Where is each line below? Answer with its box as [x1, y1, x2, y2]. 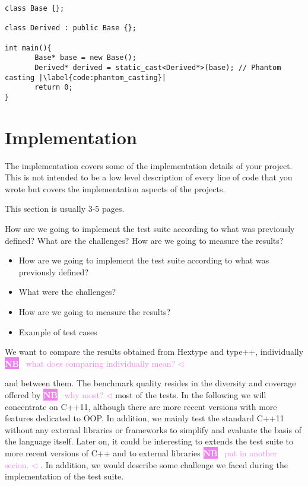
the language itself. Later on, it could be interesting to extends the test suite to [5, 435, 293, 447]
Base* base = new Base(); [34, 53, 136, 62]
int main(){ [5, 43, 52, 52]
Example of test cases [18, 325, 97, 338]
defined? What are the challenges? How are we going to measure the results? [5, 234, 284, 246]
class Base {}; [5, 4, 65, 12]
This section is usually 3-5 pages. [5, 202, 125, 215]
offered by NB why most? [5, 389, 104, 401]
